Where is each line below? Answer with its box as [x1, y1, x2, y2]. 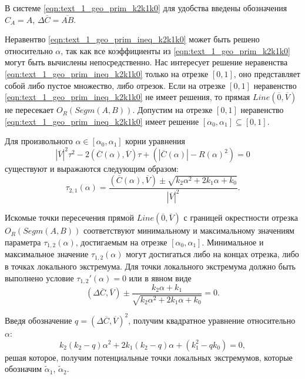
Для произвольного [5, 135, 73, 147]
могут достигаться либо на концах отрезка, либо [126, 248, 299, 260]
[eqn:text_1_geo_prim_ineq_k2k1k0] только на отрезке [5, 67, 209, 79]
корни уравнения [125, 135, 186, 147]
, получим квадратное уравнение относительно [128, 314, 296, 326]
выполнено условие [5, 271, 74, 284]
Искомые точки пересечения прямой [5, 211, 135, 224]
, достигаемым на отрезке [75, 236, 167, 248]
